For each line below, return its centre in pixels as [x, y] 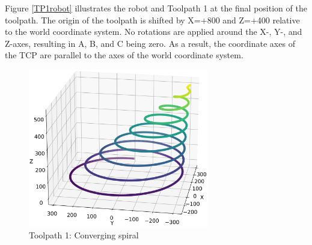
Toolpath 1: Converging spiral [84, 234]
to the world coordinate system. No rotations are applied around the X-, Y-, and [154, 32]
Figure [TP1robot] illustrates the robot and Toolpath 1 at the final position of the [156, 8]
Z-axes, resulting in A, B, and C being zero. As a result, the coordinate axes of [150, 43]
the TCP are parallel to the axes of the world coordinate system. [124, 55]
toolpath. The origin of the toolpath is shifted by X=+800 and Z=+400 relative [152, 20]
